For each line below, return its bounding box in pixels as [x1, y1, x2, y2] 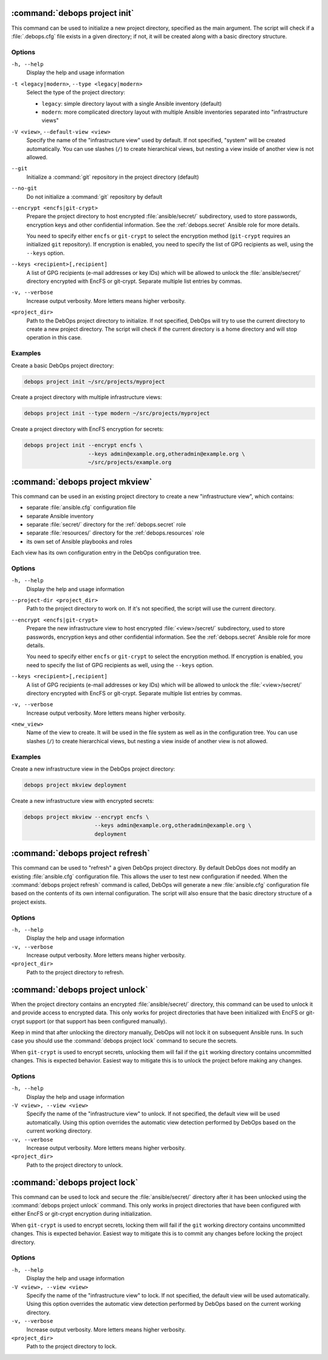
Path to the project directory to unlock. [26, 1161, 123, 1168]
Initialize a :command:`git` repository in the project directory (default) [26, 173, 199, 181]
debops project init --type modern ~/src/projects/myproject [24, 410, 210, 417]
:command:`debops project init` [11, 8, 134, 18]
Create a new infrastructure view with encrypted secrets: [11, 797, 154, 804]
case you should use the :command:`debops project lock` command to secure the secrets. [11, 1037, 238, 1044]
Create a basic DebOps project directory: [11, 362, 114, 369]
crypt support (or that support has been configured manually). [11, 1018, 167, 1025]
